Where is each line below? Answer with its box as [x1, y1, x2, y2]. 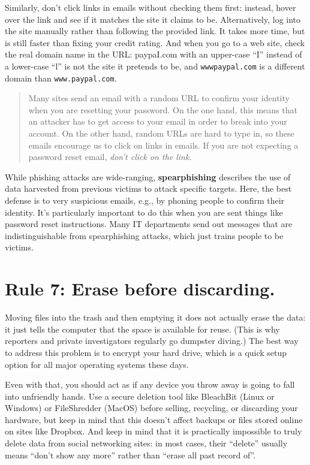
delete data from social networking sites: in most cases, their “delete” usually [5, 437, 288, 449]
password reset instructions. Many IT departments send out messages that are [5, 218, 293, 230]
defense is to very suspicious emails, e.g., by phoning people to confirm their [5, 194, 285, 207]
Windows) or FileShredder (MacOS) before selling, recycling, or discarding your [5, 401, 298, 414]
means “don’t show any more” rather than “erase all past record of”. [5, 448, 256, 461]
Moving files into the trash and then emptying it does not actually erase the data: [5, 311, 306, 324]
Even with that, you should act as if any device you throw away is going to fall [5, 378, 295, 391]
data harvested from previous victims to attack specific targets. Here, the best [5, 182, 292, 195]
